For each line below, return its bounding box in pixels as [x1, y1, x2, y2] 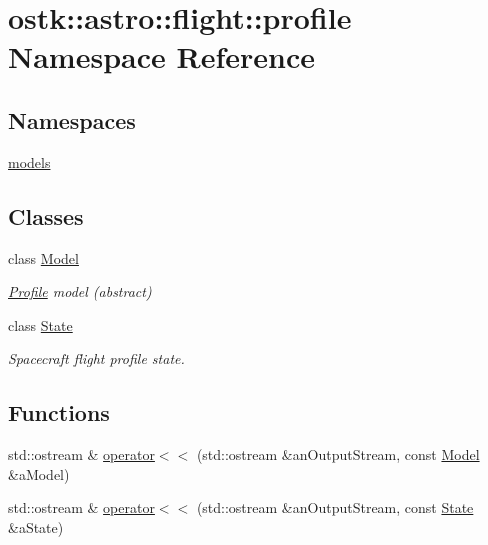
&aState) [8, 516, 64, 537]
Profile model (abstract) [8, 281, 152, 302]
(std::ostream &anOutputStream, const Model [196, 444, 480, 465]
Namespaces [8, 104, 136, 135]
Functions [8, 397, 110, 428]
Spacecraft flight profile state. [8, 348, 185, 369]
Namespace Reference [8, 36, 315, 77]
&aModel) [8, 463, 70, 484]
